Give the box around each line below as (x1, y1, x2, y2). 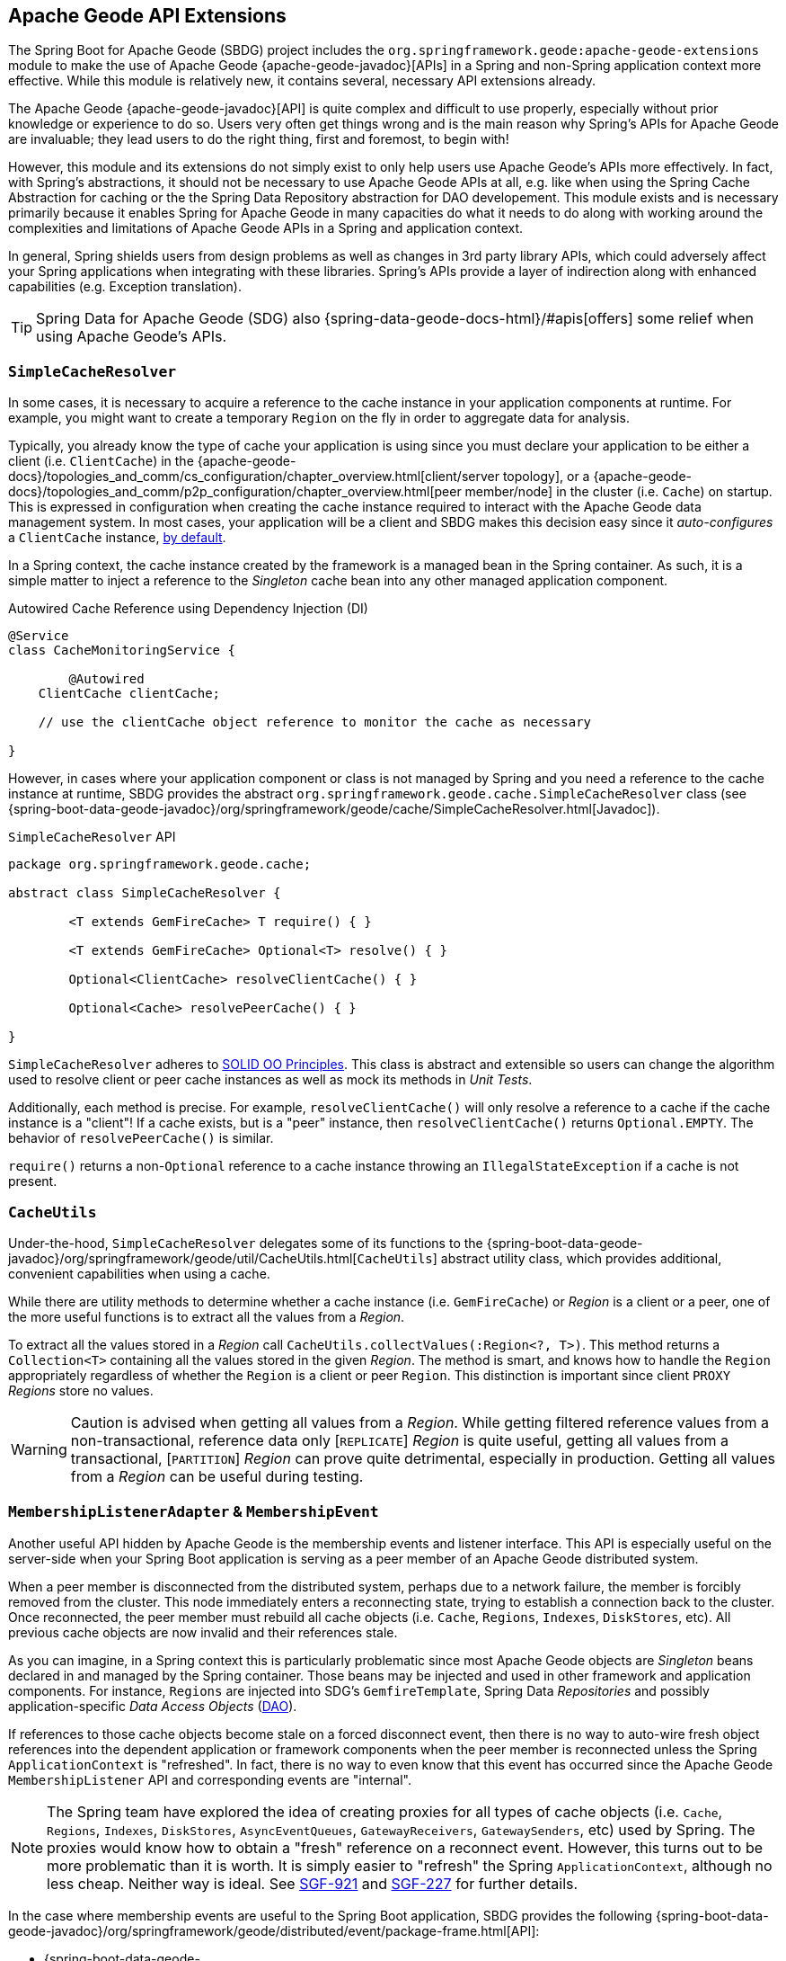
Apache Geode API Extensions (8, 4, 287, 27)
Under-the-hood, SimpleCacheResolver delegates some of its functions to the (8, 1235, 483, 1251)
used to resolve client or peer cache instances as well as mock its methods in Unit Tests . (8, 1072, 533, 1088)
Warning (11, 1440, 67, 1458)
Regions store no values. (8, 1382, 154, 1398)
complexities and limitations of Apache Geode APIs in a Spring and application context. (8, 220, 524, 236)
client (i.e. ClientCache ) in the (8, 453, 194, 469)
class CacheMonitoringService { (8, 643, 235, 658)
